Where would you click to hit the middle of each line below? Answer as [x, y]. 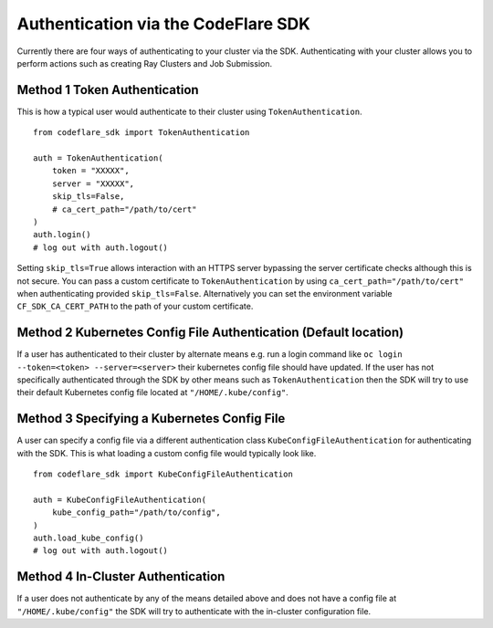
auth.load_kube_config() [89, 538]
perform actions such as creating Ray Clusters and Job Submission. [145, 63]
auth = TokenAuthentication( [98, 158]
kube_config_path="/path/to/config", [136, 513]
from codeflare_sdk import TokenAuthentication [142, 133]
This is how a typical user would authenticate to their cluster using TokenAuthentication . [189, 111]
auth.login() [62, 235]
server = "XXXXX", [93, 183]
